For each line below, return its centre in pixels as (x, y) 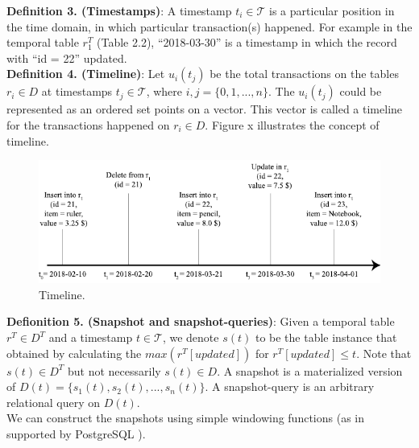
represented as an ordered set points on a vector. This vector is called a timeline (205, 109)
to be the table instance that (326, 337)
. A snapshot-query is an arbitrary (290, 386)
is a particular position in (332, 10)
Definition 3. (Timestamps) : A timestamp (119, 10)
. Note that (384, 353)
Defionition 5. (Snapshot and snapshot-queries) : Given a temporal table (201, 321)
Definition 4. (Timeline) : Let (86, 74)
